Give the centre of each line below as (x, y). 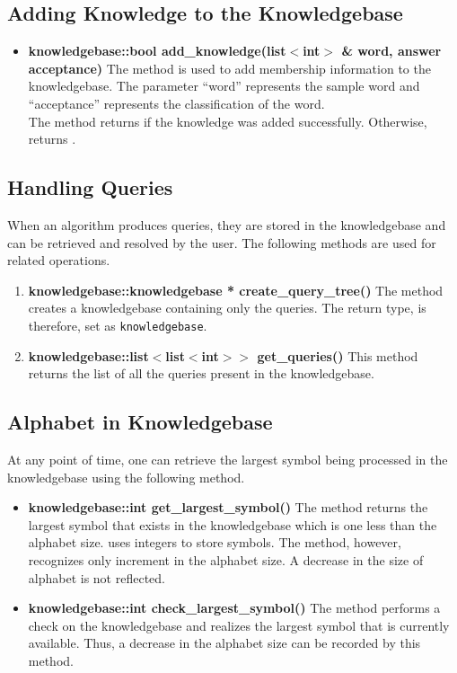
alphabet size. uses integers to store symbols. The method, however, (215, 542)
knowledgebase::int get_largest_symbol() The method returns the (228, 507)
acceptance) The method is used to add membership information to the (229, 68)
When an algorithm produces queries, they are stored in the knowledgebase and (227, 224)
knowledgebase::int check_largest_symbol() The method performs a (234, 608)
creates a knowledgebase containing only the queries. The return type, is (227, 308)
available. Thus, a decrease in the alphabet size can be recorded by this (224, 643)
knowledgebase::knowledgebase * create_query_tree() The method (236, 290)
